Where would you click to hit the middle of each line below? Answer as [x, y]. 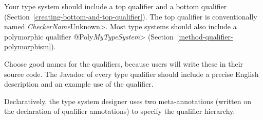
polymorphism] [28, 46]
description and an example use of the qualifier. [79, 84]
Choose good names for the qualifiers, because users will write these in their [124, 63]
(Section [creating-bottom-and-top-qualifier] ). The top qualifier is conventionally [131, 16]
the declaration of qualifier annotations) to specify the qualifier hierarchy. [120, 111]
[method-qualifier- [205, 36]
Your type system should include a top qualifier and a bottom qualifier [116, 6]
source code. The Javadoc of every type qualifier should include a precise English [131, 74]
